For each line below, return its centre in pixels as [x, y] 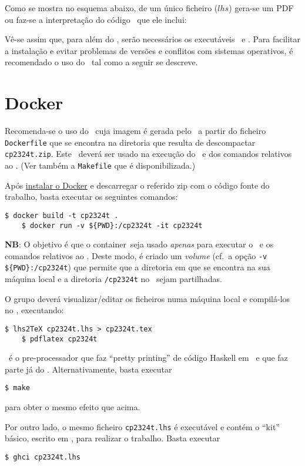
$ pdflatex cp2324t [59, 339]
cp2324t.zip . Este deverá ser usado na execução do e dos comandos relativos [148, 154]
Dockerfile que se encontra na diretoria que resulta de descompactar [130, 142]
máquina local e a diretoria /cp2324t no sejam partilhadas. [113, 279]
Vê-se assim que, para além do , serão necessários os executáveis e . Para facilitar [153, 39]
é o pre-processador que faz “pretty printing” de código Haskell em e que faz [148, 358]
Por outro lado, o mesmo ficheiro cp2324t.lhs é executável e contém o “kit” [142, 426]
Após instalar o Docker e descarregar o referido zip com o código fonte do [137, 185]
